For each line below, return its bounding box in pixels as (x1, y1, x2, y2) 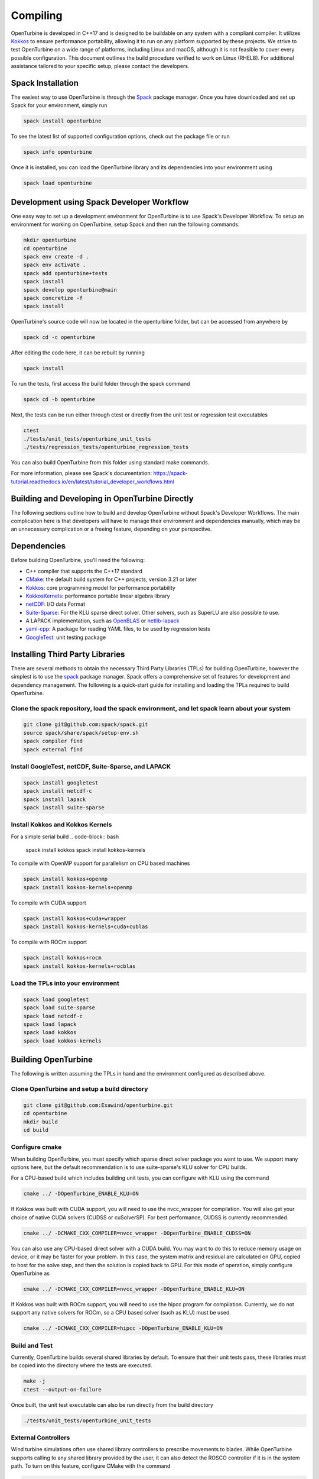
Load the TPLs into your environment (11, 979, 119, 987)
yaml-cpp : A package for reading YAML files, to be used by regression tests (25, 625, 211, 632)
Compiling (11, 9, 63, 22)
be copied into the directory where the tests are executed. (11, 1362, 152, 1369)
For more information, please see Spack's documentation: (11, 470, 152, 477)
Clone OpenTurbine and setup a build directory (11, 1084, 148, 1093)
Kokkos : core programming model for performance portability (25, 584, 175, 591)
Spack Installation (11, 77, 79, 88)
